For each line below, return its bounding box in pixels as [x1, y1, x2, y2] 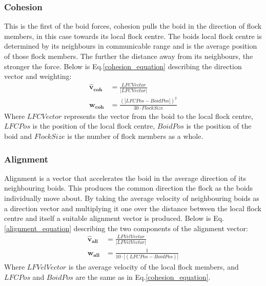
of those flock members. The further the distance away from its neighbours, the [4, 51, 253, 61]
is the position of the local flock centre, [32, 120, 155, 131]
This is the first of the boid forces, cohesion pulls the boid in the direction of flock [4, 21, 262, 31]
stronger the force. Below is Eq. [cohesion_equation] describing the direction [4, 60, 242, 71]
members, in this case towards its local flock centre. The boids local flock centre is [4, 30, 262, 41]
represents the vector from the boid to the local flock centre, [64, 110, 253, 121]
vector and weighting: [4, 71, 72, 81]
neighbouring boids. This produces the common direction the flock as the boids [4, 182, 253, 193]
